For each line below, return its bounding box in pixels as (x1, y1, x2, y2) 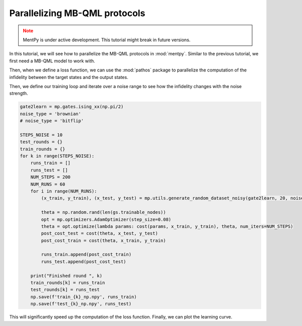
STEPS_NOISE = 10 (20, 132, 63, 138)
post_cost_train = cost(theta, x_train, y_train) (41, 237, 166, 243)
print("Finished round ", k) (30, 273, 103, 279)
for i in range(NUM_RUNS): (30, 188, 98, 194)
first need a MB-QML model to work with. (9, 58, 96, 64)
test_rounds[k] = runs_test (30, 287, 100, 293)
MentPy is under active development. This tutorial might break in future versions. (23, 37, 191, 43)
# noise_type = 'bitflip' (20, 118, 84, 124)
